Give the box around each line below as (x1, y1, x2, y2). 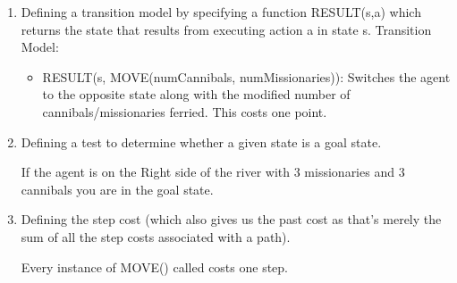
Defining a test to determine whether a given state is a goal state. (21, 132, 382, 151)
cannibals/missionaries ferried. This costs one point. (42, 102, 327, 121)
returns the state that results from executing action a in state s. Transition (21, 20, 432, 38)
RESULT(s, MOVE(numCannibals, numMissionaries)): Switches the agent (42, 67, 451, 86)
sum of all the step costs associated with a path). (21, 227, 291, 246)
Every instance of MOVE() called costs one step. (21, 257, 289, 276)
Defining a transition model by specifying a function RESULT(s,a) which (21, 3, 421, 21)
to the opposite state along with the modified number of (42, 85, 351, 104)
